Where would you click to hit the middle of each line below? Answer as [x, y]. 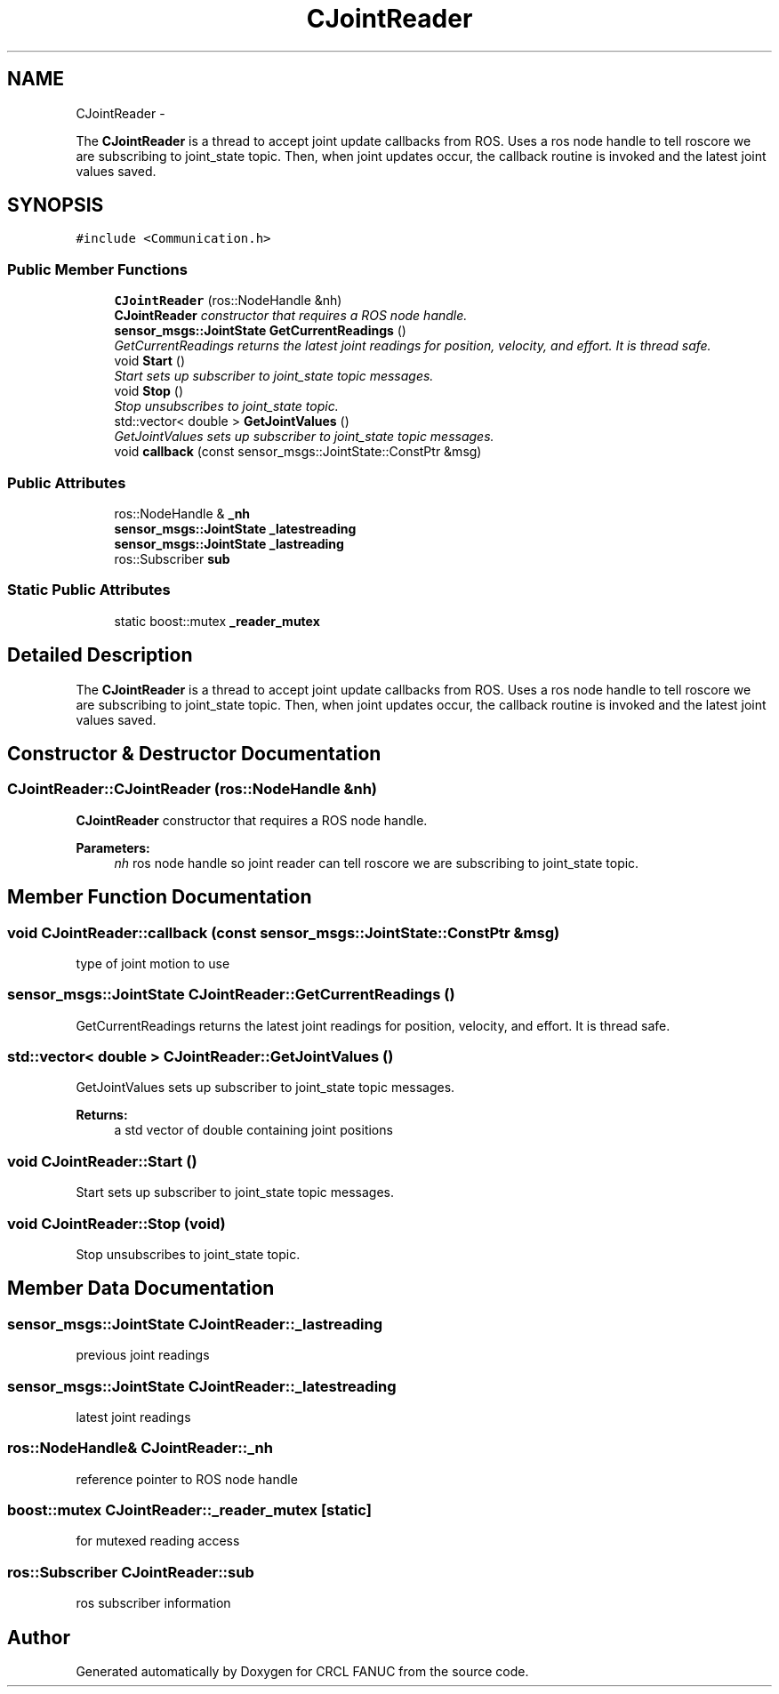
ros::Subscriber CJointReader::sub [131, 1572]
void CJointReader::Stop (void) [116, 1223]
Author [39, 1637]
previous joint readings [143, 1355]
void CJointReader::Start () [102, 1161]
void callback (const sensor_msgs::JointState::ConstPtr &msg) [298, 452]
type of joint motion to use [153, 963]
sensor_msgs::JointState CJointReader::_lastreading [195, 1324]
